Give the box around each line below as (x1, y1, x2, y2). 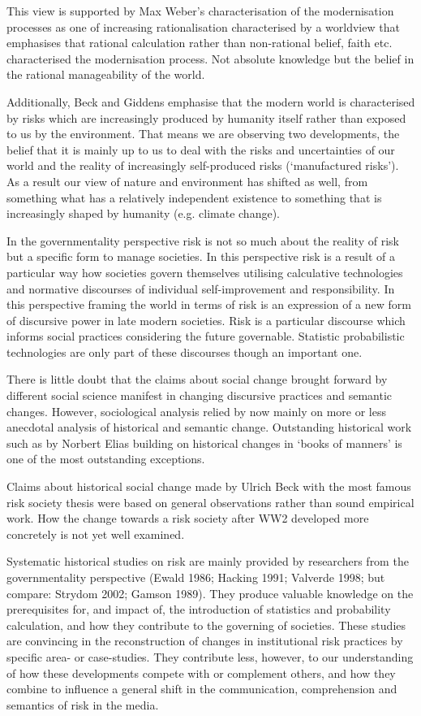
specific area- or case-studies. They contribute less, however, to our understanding (6, 648, 414, 665)
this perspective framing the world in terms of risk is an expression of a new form (6, 296, 411, 313)
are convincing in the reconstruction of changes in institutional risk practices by (6, 632, 403, 649)
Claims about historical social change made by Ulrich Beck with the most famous (6, 478, 411, 495)
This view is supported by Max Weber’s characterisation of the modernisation (6, 2, 394, 19)
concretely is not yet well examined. (6, 525, 185, 542)
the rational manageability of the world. (6, 66, 205, 83)
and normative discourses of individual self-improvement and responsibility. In (6, 280, 395, 297)
